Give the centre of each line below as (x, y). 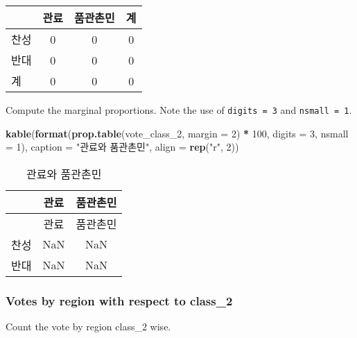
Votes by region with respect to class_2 (119, 300)
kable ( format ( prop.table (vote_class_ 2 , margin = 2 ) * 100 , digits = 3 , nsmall (177, 133)
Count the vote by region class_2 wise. (88, 327)
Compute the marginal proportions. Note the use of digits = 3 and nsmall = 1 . (179, 110)
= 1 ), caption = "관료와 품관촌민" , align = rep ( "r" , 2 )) (122, 147)
